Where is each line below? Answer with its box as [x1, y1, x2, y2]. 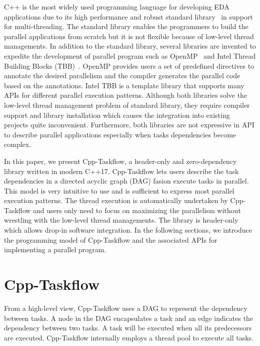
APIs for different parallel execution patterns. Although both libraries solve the [4, 90, 247, 100]
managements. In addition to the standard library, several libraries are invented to [4, 41, 256, 51]
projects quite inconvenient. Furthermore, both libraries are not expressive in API [4, 119, 254, 130]
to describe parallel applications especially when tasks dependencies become [4, 129, 236, 139]
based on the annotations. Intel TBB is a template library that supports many [4, 80, 244, 90]
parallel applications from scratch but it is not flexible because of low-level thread [4, 31, 254, 41]
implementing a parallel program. [4, 244, 106, 255]
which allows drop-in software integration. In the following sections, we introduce [4, 225, 252, 235]
